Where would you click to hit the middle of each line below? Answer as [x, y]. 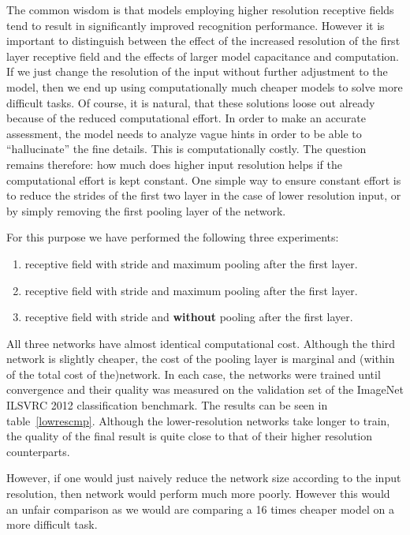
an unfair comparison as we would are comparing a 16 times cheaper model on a [200, 509]
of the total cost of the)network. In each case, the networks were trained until [194, 374]
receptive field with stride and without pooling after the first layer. [189, 317]
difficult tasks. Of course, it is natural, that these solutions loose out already [191, 102]
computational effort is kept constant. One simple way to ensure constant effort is [204, 180]
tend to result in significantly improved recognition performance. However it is [196, 25]
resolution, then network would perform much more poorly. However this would [198, 494]
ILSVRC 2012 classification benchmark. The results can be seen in [167, 405]
